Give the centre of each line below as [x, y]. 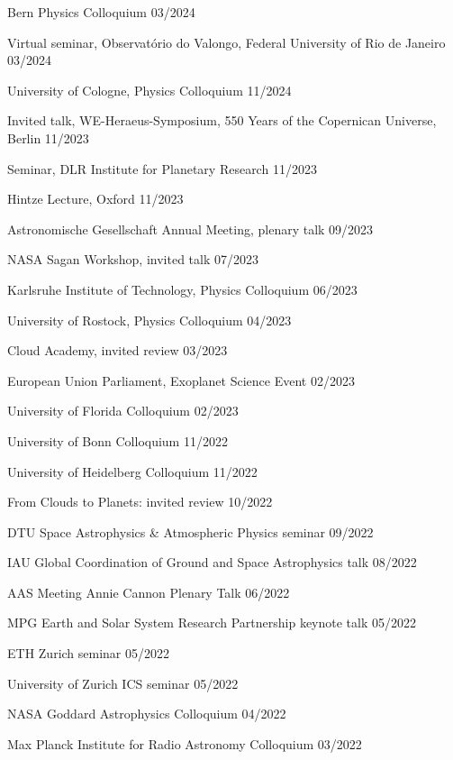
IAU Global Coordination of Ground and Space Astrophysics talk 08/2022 [212, 562]
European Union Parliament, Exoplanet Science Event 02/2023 [181, 380]
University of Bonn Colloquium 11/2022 [118, 440]
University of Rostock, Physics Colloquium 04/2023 [149, 320]
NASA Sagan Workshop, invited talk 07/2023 [133, 259]
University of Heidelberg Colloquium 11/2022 [132, 471]
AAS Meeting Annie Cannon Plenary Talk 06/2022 [149, 592]
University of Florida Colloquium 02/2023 [123, 411]
